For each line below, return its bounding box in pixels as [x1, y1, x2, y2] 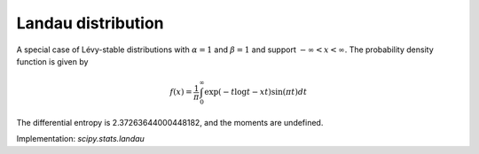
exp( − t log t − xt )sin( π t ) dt [204, 87, 308, 97]
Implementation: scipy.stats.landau [16, 134, 145, 144]
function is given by [16, 56, 89, 66]
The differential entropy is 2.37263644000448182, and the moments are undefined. [16, 117, 324, 127]
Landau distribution [16, 13, 164, 33]
